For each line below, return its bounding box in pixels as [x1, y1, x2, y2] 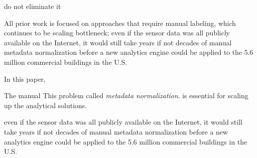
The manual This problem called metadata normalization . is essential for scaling [4, 90, 249, 101]
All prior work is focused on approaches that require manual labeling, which [4, 17, 236, 28]
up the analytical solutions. [4, 100, 87, 110]
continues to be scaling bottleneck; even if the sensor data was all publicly [4, 27, 230, 38]
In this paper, [4, 73, 46, 84]
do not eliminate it [4, 1, 61, 11]
